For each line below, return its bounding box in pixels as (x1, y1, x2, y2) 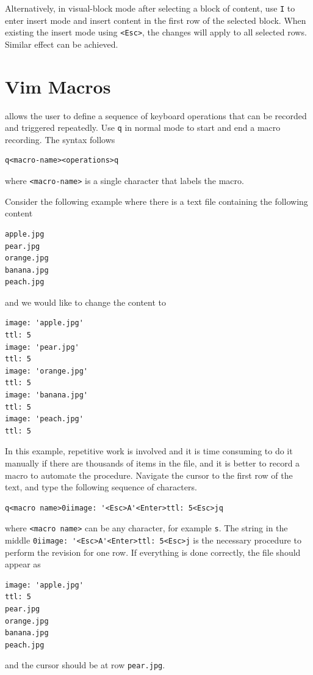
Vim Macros (5, 73, 111, 98)
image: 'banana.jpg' (5, 391, 88, 400)
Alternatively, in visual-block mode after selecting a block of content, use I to (5, 2, 295, 14)
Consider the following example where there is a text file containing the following (5, 194, 308, 207)
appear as (5, 558, 41, 570)
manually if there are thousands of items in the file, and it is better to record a (5, 457, 300, 469)
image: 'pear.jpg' (5, 342, 79, 352)
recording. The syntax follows (5, 133, 115, 146)
